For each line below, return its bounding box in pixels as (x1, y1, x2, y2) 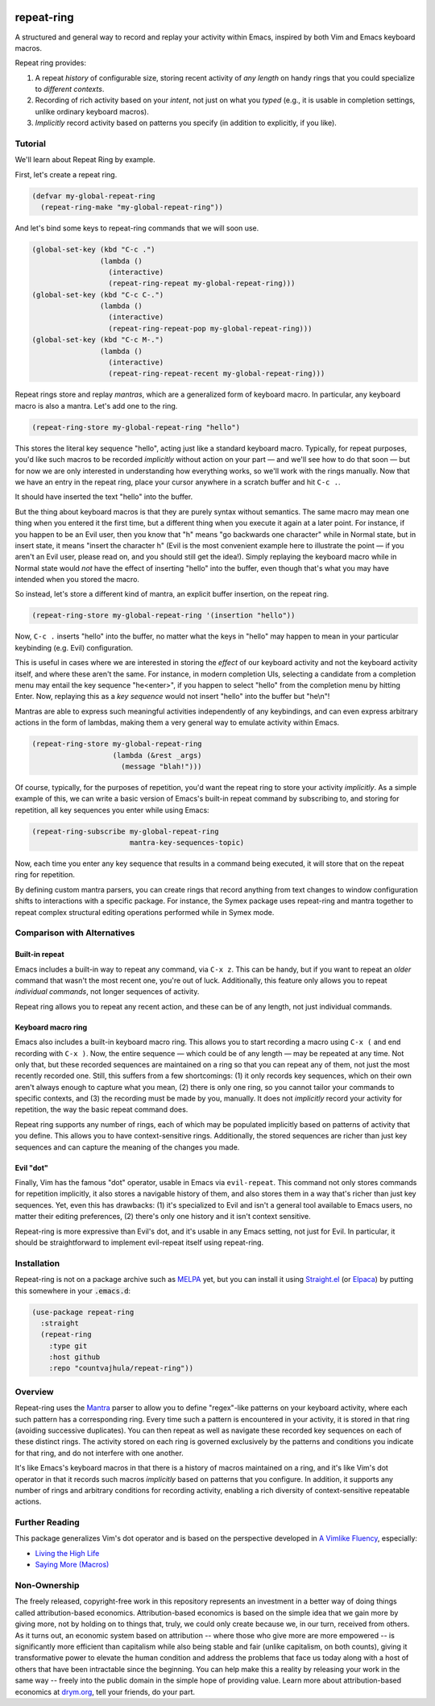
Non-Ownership (14, 1580, 80, 1591)
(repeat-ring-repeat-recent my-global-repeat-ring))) (108, 369, 325, 378)
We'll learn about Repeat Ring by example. (14, 155, 156, 164)
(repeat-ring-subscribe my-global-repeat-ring (31, 826, 219, 836)
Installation (14, 1258, 60, 1269)
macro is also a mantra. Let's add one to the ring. (14, 401, 178, 410)
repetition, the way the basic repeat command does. (14, 1105, 188, 1114)
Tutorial (14, 138, 46, 149)
